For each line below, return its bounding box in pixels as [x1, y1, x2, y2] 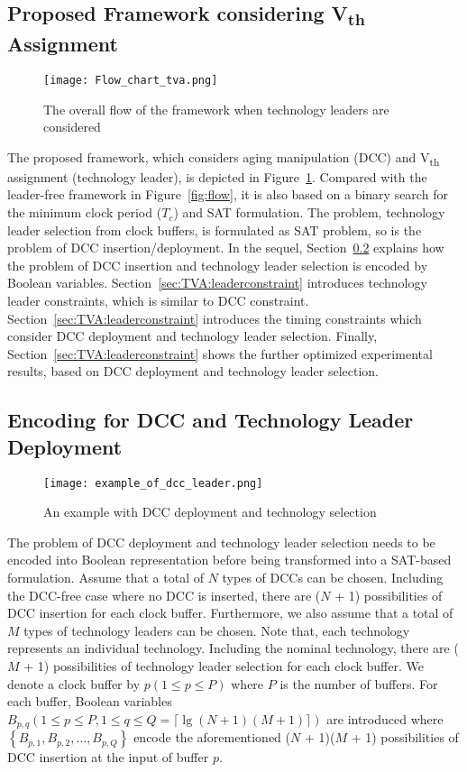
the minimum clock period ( [7, 203, 162, 222]
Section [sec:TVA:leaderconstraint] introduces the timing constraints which [7, 308, 422, 327]
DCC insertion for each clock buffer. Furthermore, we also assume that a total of [7, 603, 453, 622]
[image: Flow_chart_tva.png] [43, 73, 218, 87]
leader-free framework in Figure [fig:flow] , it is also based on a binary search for [7, 185, 448, 204]
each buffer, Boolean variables [7, 692, 172, 711]
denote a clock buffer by [7, 674, 141, 693]
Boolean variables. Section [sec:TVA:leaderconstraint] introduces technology [7, 273, 427, 292]
